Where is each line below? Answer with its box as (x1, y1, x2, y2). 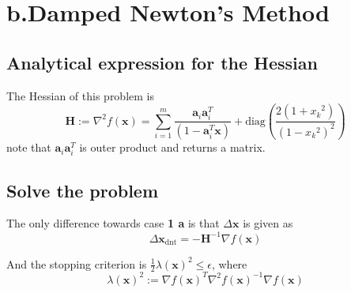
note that (6, 139, 51, 156)
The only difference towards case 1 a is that (6, 215, 220, 231)
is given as (243, 215, 293, 231)
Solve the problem (6, 178, 159, 202)
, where (211, 255, 247, 272)
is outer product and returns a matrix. (79, 139, 266, 156)
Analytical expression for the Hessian (6, 50, 318, 74)
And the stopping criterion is (6, 255, 147, 272)
